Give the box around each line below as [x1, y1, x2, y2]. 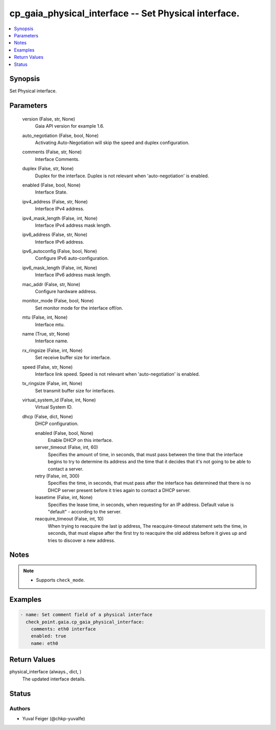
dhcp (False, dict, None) [22, 413, 73, 419]
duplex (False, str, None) [22, 166, 74, 172]
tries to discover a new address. [48, 537, 116, 544]
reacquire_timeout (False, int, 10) [35, 516, 104, 522]
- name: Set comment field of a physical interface [20, 612, 153, 618]
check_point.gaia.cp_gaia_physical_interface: [26, 619, 145, 625]
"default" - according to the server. [48, 508, 122, 514]
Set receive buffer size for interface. [35, 355, 111, 361]
